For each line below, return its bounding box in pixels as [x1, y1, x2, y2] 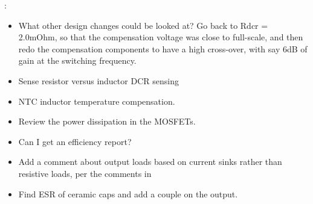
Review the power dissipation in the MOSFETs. [18, 115, 196, 128]
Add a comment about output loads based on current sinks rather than [18, 155, 282, 168]
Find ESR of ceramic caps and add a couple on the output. [18, 187, 238, 200]
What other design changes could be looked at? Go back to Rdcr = [18, 19, 268, 31]
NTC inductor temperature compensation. [18, 94, 175, 107]
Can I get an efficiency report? [18, 135, 132, 147]
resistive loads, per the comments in [18, 167, 152, 179]
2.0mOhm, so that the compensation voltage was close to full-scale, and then [18, 31, 303, 43]
